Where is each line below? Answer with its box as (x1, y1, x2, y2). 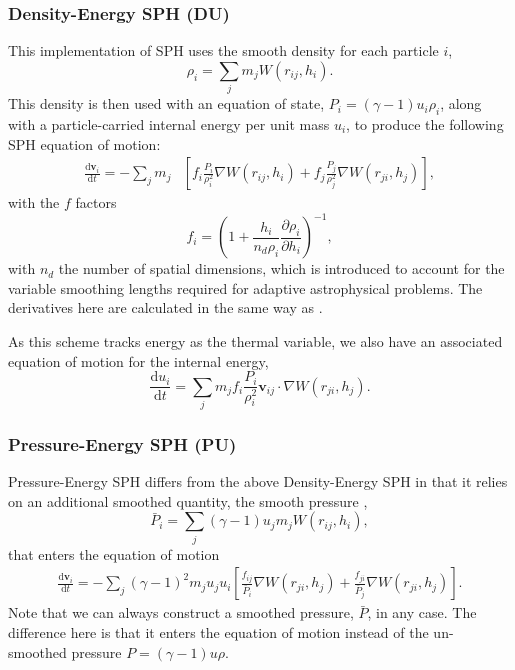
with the (8, 192, 60, 213)
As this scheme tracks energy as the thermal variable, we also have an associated (8, 331, 503, 352)
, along (440, 93, 482, 114)
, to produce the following (346, 113, 504, 134)
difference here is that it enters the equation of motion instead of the (8, 621, 429, 642)
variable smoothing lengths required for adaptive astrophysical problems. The (8, 277, 483, 298)
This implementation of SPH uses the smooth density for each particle (8, 40, 439, 61)
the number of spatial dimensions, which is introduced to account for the (58, 258, 505, 279)
